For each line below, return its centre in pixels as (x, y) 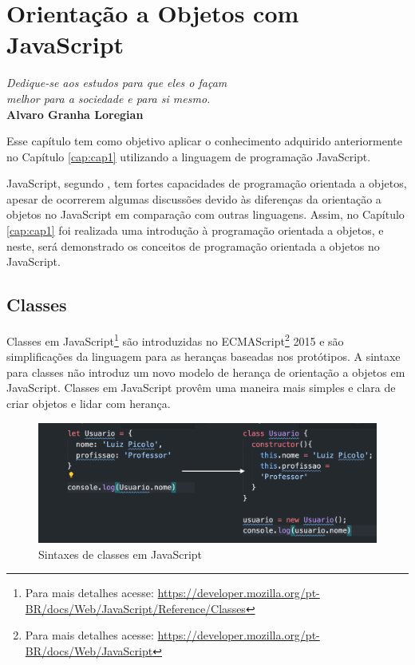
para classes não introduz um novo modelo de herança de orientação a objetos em (206, 372)
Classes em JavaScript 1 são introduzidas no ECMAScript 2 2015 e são (175, 340)
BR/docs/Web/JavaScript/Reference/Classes (135, 608)
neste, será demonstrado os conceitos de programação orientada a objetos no (193, 245)
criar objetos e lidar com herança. (89, 404)
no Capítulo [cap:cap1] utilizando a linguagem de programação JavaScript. (189, 156)
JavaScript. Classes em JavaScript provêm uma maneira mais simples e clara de (201, 388)
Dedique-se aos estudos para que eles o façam (117, 83)
